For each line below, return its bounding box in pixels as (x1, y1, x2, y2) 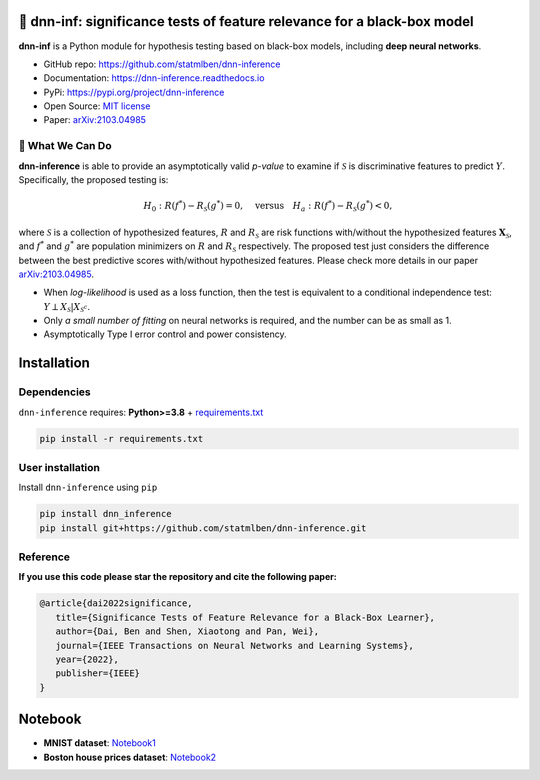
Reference (18, 550, 70, 564)
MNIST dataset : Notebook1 (43, 737, 157, 749)
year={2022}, (55, 654, 120, 665)
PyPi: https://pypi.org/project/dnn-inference (43, 86, 225, 98)
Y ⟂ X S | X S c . (43, 300, 90, 314)
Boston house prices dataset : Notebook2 (43, 751, 217, 763)
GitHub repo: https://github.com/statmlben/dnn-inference (43, 58, 281, 70)
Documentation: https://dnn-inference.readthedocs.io (43, 72, 265, 84)
